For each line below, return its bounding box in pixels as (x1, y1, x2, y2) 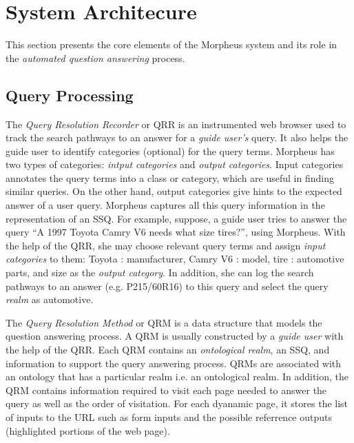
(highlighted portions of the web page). (6, 423, 170, 437)
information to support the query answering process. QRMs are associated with (6, 356, 342, 370)
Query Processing (6, 84, 134, 105)
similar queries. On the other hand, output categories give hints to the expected (6, 184, 342, 198)
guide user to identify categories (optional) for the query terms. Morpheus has (6, 143, 335, 158)
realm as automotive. (6, 292, 94, 307)
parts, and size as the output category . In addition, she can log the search (6, 265, 314, 280)
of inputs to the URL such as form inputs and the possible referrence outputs (6, 409, 332, 424)
